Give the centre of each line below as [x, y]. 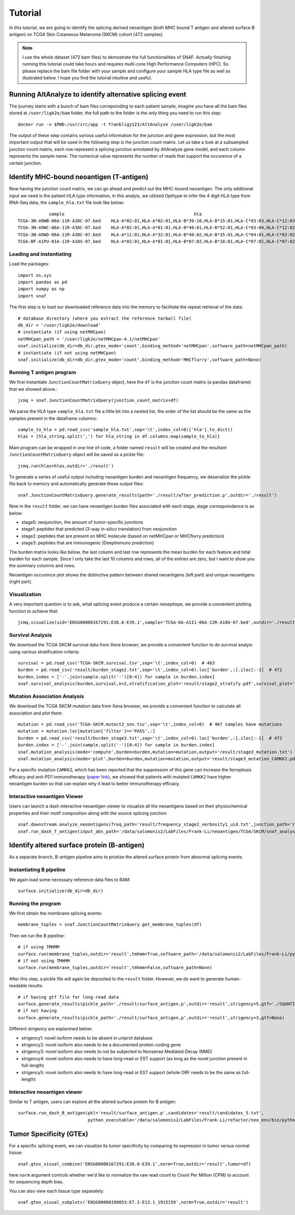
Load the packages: [29, 264]
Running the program [35, 903]
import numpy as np [41, 289]
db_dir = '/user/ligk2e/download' [59, 325]
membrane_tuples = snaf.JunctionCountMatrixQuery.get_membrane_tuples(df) [110, 925]
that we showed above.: [33, 389]
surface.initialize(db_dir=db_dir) [61, 891]
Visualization [25, 594]
